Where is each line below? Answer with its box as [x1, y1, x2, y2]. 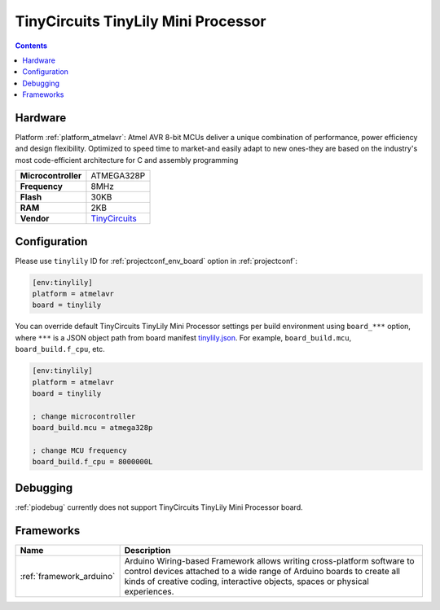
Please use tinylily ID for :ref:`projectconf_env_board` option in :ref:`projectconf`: [15, 256, 297, 266]
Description [124, 544, 171, 555]
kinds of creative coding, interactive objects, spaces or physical [124, 575, 370, 586]
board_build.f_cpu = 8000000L [32, 457, 153, 467]
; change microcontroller [32, 411, 136, 421]
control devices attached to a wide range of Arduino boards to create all [124, 565, 401, 577]
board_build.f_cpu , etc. [15, 344, 105, 354]
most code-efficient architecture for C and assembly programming [15, 155, 239, 165]
